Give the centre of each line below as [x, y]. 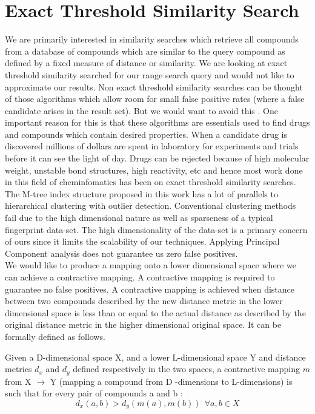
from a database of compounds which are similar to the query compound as [145, 51]
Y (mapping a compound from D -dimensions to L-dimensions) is [171, 381]
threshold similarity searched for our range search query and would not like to [150, 74]
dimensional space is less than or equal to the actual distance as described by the [155, 312]
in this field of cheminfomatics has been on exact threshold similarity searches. [151, 182]
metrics [18, 369]
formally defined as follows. [55, 336]
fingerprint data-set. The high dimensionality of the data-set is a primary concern [156, 229]
